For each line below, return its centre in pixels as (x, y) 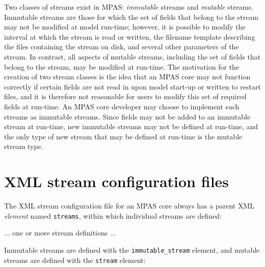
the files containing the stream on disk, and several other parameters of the (122, 47)
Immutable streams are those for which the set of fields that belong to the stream (131, 17)
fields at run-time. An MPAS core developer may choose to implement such (122, 106)
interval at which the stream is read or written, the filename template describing (130, 36)
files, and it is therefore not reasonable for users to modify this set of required (125, 96)
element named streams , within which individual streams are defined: (113, 215)
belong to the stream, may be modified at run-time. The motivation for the (122, 66)
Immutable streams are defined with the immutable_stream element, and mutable (132, 249)
